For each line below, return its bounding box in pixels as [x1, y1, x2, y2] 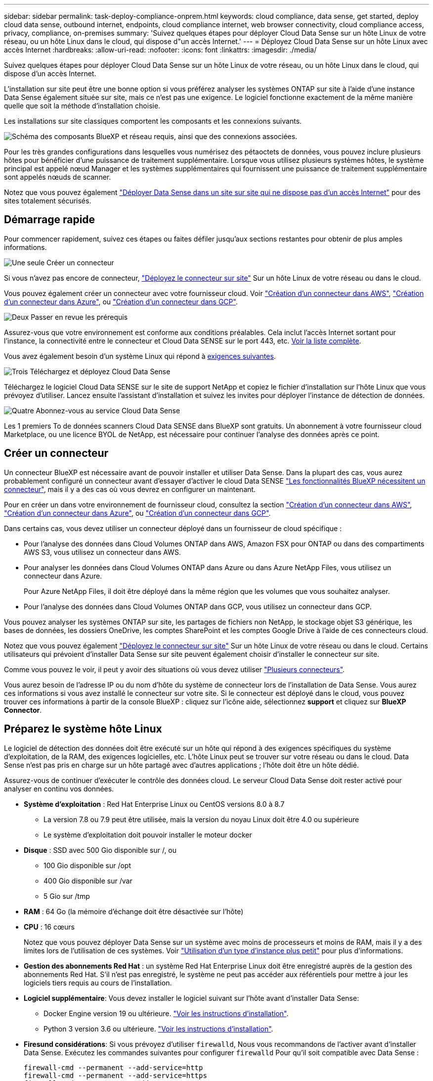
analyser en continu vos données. [4, 784, 114, 793]
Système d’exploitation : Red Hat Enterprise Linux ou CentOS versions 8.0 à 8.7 [24, 799, 285, 808]
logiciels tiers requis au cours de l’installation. [24, 978, 172, 987]
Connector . [4, 705, 42, 714]
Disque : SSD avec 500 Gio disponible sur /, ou [24, 845, 177, 854]
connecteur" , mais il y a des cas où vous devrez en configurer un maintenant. [4, 485, 256, 493]
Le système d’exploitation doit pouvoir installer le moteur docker [43, 830, 252, 839]
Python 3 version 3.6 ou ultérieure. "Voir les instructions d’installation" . [43, 1024, 273, 1033]
